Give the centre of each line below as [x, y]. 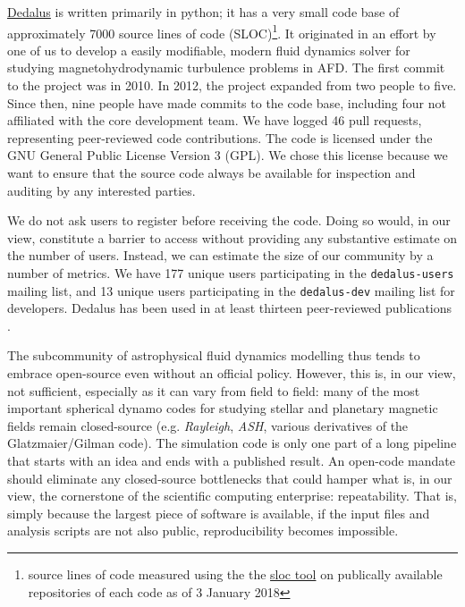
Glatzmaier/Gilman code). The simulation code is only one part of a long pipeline [232, 443]
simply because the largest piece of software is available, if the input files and [219, 513]
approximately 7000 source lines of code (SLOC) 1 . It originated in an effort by [222, 31]
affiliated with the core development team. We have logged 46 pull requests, [215, 120]
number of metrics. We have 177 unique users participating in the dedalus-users [231, 272]
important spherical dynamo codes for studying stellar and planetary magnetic [223, 408]
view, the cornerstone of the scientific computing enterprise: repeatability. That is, [232, 496]
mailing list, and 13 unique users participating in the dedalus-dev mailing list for [231, 290]
